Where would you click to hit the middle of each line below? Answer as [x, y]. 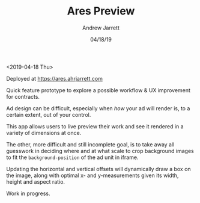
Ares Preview [101, 11]
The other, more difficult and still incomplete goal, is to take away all [90, 144]
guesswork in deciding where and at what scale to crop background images [100, 151]
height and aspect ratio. [35, 181]
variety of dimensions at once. [44, 133]
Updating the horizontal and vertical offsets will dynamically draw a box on [98, 169]
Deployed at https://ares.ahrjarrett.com [55, 78]
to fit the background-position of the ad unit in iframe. [72, 157]
